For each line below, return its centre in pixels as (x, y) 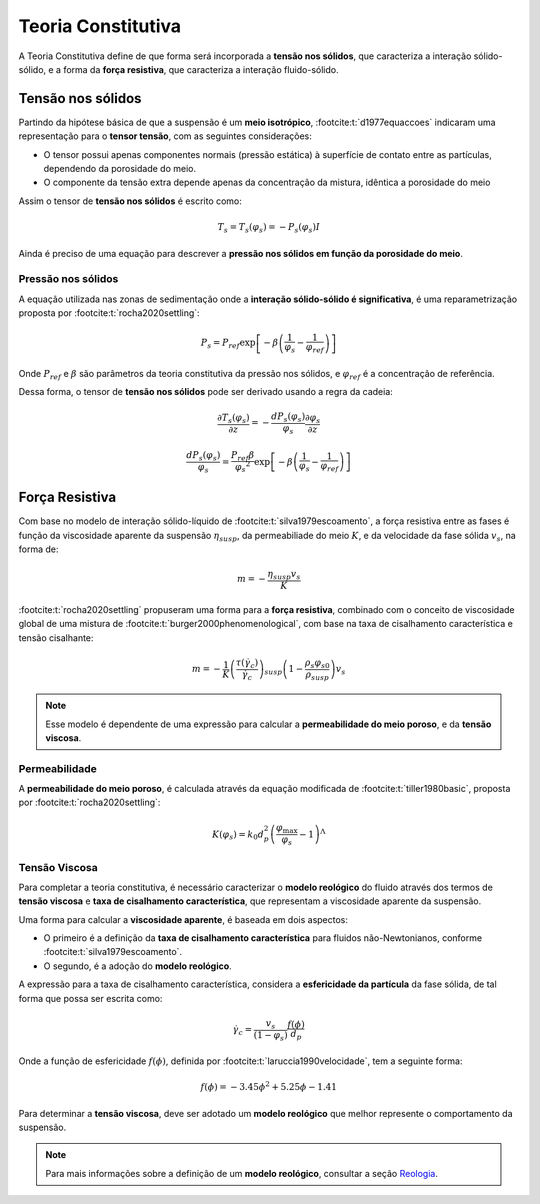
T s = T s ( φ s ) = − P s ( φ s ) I (268, 228)
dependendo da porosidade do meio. (120, 169)
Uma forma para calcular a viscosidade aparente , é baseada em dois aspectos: (183, 919)
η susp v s (284, 575)
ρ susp (317, 675)
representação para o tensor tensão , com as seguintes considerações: (165, 136)
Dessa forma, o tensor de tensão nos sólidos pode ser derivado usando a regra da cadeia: (206, 392)
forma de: (38, 549)
